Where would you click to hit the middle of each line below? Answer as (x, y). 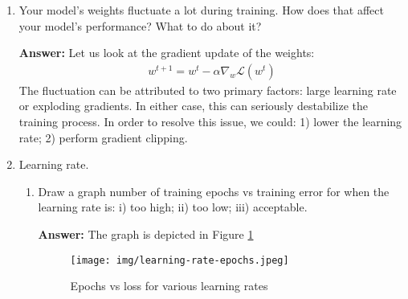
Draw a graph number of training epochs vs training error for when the (214, 191)
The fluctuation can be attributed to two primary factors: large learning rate (208, 90)
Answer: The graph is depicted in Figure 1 (146, 233)
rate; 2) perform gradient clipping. (103, 137)
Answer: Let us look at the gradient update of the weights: (167, 53)
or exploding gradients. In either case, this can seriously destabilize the (194, 106)
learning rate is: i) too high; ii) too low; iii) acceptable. (173, 207)
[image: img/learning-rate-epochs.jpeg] (180, 260)
